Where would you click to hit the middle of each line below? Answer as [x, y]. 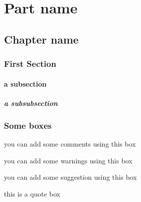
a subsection [25, 83]
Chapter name [41, 39]
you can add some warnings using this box [68, 160]
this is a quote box [32, 193]
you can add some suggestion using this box [70, 177]
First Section [30, 64]
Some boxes [28, 125]
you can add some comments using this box [70, 144]
